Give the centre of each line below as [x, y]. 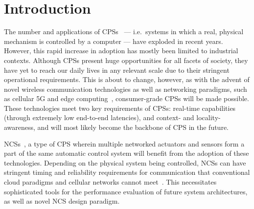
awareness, [20, 127]
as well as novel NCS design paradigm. [62, 201]
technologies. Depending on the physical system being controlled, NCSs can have [125, 162]
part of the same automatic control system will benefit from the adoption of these [127, 153]
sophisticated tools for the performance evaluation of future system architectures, [126, 191]
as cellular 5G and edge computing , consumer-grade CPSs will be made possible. [127, 98]
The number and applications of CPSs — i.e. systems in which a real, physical [124, 31]
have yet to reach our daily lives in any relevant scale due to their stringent [117, 70]
